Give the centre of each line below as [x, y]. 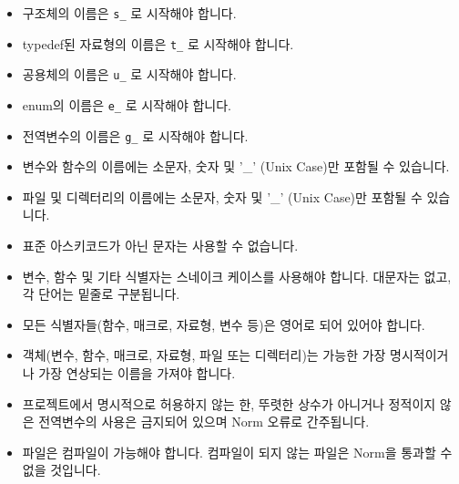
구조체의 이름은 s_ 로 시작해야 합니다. [129, 13]
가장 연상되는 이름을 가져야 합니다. [137, 373]
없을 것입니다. [61, 470]
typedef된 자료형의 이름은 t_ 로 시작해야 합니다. [158, 43]
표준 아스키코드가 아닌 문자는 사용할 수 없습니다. [160, 246]
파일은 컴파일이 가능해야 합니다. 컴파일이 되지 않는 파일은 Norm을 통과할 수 [237, 452]
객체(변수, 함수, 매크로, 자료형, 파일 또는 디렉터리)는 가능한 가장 [204, 355]
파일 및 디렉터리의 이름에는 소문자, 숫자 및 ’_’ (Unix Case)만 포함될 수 [222, 196]
